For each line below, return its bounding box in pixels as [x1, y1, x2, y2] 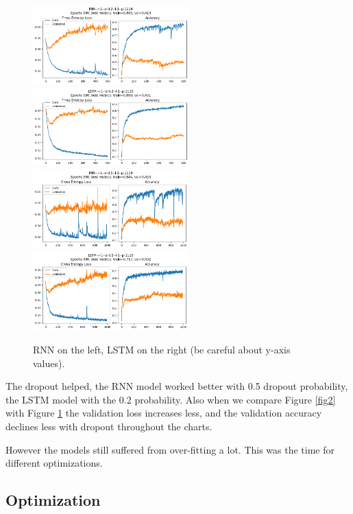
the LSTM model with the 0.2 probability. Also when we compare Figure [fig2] [5, 392, 336, 406]
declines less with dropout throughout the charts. [5, 419, 212, 433]
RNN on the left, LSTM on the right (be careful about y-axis [33, 342, 291, 356]
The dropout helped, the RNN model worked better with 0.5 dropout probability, [5, 379, 348, 393]
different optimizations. [5, 456, 103, 470]
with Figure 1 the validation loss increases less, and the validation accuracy [5, 406, 322, 420]
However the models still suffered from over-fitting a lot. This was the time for [5, 442, 335, 456]
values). [33, 355, 65, 370]
